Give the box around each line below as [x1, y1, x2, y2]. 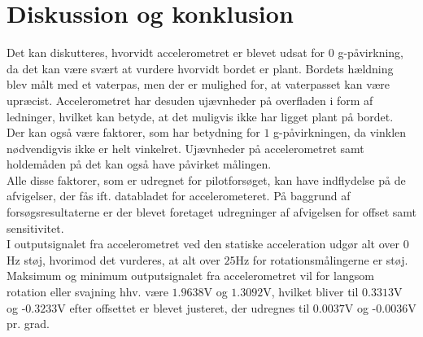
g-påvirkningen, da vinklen [273, 124, 407, 141]
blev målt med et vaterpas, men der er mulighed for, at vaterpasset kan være [7, 76, 390, 93]
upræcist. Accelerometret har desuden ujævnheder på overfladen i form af [7, 91, 373, 108]
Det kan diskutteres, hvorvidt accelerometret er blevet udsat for [7, 44, 325, 61]
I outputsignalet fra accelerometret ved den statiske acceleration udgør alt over [7, 235, 400, 252]
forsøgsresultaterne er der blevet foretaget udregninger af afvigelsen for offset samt [7, 204, 417, 221]
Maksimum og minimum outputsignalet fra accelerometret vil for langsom [7, 267, 374, 284]
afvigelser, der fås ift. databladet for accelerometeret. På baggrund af [7, 187, 351, 204]
